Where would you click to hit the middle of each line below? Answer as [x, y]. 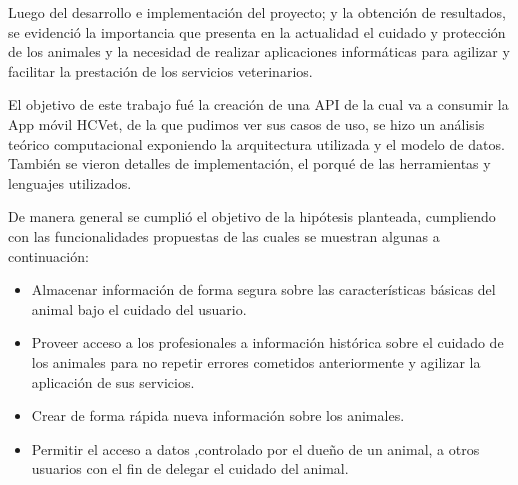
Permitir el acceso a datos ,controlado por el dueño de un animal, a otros [255, 448]
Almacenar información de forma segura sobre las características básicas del [263, 289]
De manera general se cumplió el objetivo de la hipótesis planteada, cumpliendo [252, 216]
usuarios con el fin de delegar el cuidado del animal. [190, 468]
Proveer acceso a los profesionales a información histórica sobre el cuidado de [267, 342]
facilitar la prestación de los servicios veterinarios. [160, 70]
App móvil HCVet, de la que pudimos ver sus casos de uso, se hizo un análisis [246, 123]
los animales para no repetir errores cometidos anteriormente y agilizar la [256, 361]
